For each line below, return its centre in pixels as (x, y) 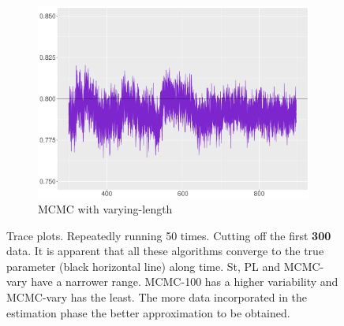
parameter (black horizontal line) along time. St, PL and (144, 266)
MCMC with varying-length (105, 209)
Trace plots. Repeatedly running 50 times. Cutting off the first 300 (169, 235)
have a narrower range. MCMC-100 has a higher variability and (185, 282)
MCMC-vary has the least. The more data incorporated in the (157, 297)
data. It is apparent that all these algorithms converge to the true (165, 251)
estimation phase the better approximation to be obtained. (148, 312)
